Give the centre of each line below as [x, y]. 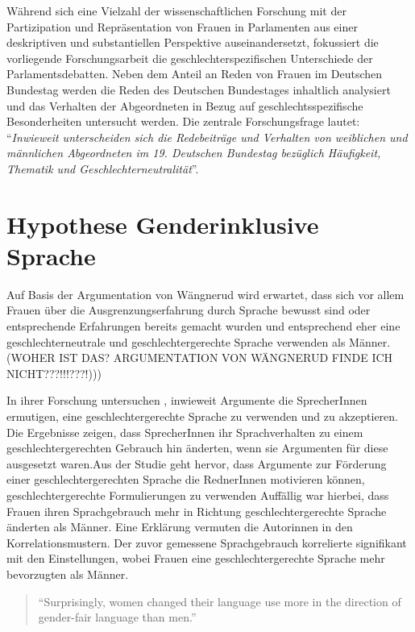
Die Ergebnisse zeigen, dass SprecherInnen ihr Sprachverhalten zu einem [185, 432]
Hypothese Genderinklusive [163, 224]
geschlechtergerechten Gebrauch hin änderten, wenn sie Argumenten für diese [197, 448]
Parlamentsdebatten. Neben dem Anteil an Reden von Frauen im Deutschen [195, 74]
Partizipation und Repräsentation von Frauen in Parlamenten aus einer [182, 26]
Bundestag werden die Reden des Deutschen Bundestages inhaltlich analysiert [199, 89]
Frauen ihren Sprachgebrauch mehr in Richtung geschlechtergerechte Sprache [197, 511]
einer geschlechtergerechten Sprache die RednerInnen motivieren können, [186, 479]
